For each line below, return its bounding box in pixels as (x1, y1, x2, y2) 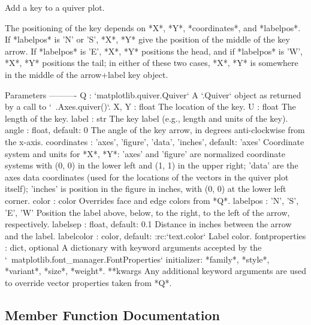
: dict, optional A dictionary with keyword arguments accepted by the (5, 241, 262, 254)
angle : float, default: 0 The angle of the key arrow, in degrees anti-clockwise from (5, 124, 305, 136)
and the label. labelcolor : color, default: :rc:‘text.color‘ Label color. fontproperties (5, 229, 306, 242)
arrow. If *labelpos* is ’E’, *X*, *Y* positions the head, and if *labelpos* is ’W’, (5, 44, 303, 57)
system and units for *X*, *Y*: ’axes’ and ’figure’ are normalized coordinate (5, 147, 285, 160)
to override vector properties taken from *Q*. (5, 276, 172, 289)
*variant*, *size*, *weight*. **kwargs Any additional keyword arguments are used (5, 264, 306, 277)
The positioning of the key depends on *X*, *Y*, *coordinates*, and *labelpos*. (5, 21, 301, 34)
